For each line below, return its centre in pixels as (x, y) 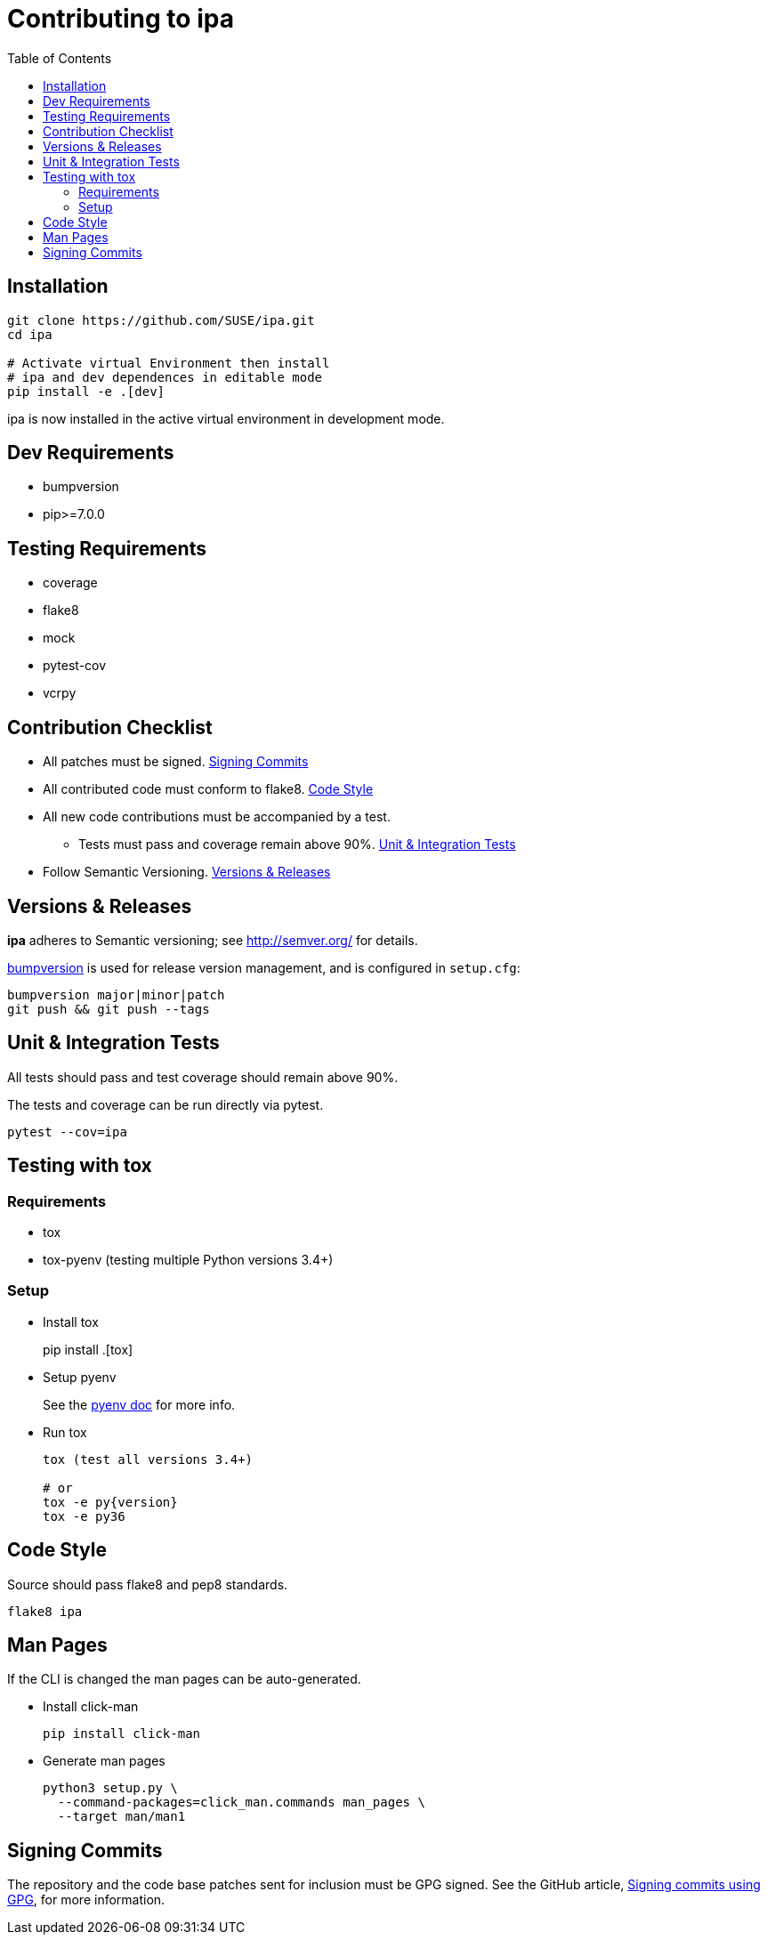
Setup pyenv (80, 1377)
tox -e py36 (84, 1516)
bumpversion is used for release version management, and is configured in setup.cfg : (264, 967)
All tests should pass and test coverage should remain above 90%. (203, 1077)
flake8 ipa (45, 1611)
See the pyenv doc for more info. (139, 1404)
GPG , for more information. (86, 1900)
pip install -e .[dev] (86, 391)
